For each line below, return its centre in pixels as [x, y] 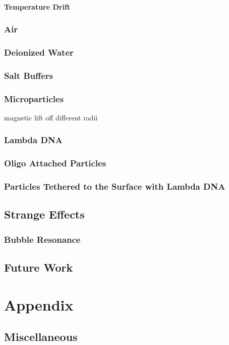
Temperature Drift [37, 6]
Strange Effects [44, 214]
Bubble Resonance [42, 239]
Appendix [39, 304]
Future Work [39, 267]
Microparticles [34, 98]
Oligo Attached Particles [55, 163]
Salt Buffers [29, 75]
